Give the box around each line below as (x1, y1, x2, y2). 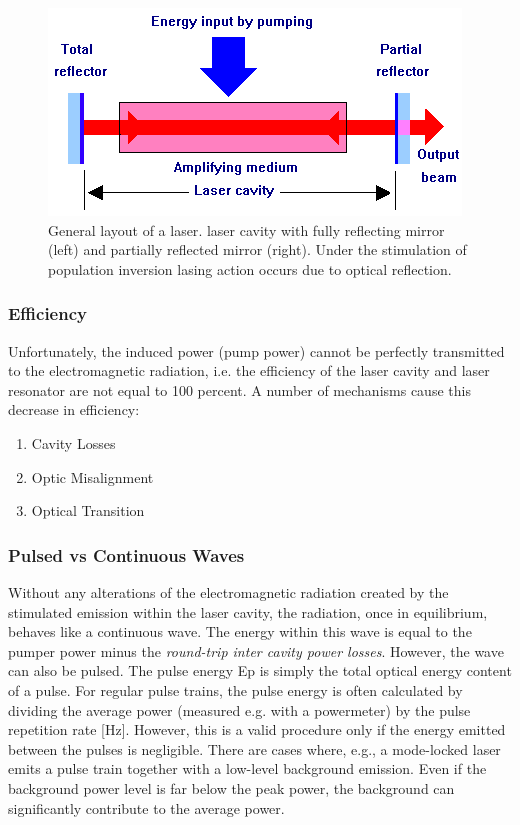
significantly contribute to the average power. (8, 797, 285, 818)
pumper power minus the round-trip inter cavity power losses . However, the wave (8, 640, 504, 661)
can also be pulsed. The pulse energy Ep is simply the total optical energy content (8, 660, 512, 681)
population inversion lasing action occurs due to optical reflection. (48, 258, 452, 279)
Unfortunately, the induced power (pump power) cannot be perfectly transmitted (8, 340, 505, 361)
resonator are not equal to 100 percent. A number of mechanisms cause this (8, 379, 471, 400)
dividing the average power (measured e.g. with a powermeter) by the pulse (8, 699, 471, 720)
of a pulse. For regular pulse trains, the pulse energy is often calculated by (8, 679, 463, 700)
